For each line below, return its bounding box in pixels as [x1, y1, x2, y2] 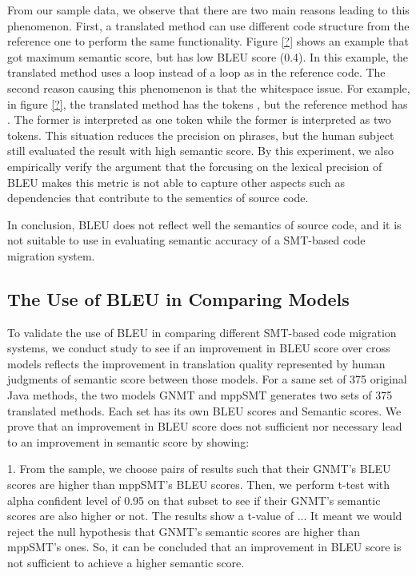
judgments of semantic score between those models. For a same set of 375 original [7, 371, 407, 387]
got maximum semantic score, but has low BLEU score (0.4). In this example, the [7, 48, 409, 65]
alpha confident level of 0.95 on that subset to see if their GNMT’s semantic [7, 491, 381, 508]
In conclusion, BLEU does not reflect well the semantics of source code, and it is [7, 216, 402, 232]
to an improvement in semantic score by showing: [7, 433, 250, 450]
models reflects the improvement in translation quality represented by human [7, 355, 386, 371]
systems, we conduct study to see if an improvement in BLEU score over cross [7, 340, 390, 356]
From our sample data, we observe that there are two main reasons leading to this [7, 2, 410, 18]
